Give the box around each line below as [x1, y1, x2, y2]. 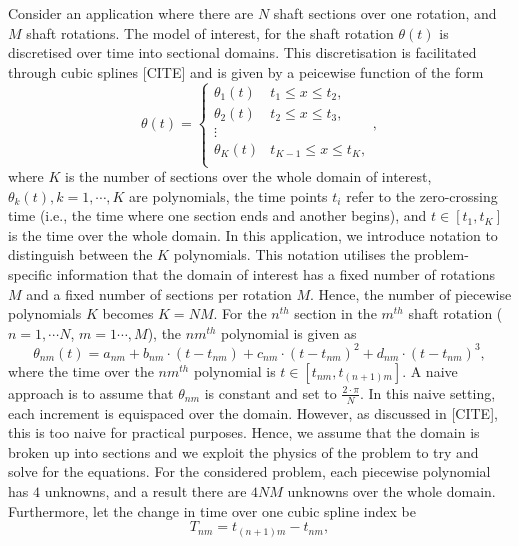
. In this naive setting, [359, 382, 496, 403]
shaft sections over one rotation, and [273, 3, 497, 23]
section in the [294, 303, 377, 324]
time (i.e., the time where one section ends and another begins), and [8, 205, 427, 226]
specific [8, 263, 53, 284]
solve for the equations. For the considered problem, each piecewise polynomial [8, 461, 491, 482]
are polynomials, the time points [129, 185, 328, 206]
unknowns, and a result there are [44, 481, 247, 502]
